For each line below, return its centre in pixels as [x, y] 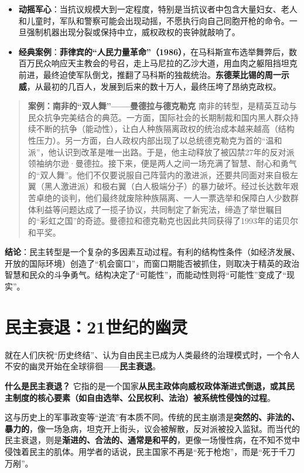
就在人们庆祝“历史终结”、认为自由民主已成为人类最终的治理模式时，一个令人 [152, 354]
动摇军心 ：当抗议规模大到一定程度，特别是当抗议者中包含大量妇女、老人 [158, 9]
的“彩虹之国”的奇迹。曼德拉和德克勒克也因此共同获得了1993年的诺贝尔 [163, 221]
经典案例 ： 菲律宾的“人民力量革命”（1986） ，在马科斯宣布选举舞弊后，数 [158, 51]
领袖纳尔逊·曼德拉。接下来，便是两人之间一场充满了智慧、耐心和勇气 [162, 163]
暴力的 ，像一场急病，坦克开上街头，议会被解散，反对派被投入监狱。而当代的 [152, 428]
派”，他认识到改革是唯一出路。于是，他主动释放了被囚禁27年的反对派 [161, 152]
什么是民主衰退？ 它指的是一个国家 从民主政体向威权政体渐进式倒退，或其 [146, 385]
